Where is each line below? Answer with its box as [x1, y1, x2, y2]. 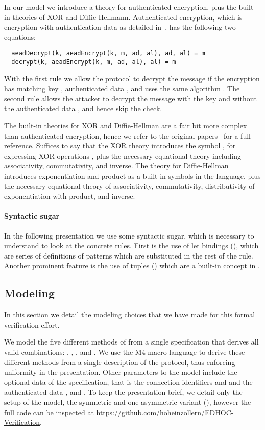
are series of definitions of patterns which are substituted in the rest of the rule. [4, 250, 253, 261]
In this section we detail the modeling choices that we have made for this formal [4, 309, 255, 320]
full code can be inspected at [4, 406, 94, 417]
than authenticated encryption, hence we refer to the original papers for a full [4, 130, 251, 141]
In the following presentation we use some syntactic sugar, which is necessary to [4, 230, 254, 241]
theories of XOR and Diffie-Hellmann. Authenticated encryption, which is [12, 11, 243, 22]
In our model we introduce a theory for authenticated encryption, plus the [4, 2, 236, 12]
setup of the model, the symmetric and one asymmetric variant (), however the [4, 396, 251, 407]
